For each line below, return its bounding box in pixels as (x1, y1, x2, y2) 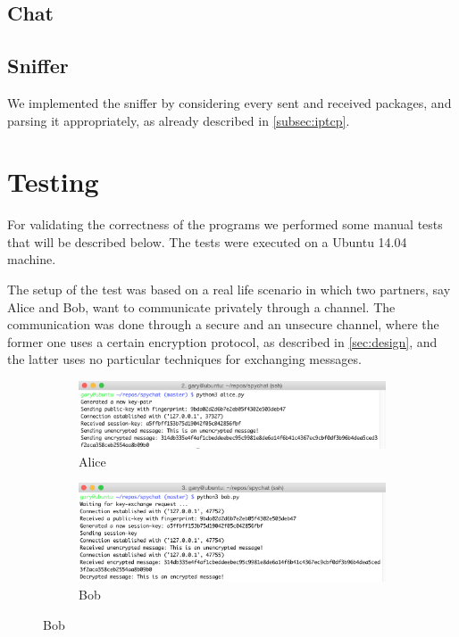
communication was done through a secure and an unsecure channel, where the (7, 315, 439, 334)
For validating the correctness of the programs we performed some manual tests (7, 215, 443, 234)
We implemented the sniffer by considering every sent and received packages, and (7, 93, 452, 112)
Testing (7, 163, 99, 200)
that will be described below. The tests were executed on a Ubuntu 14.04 (7, 232, 407, 251)
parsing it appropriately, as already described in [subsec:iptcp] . (7, 111, 350, 129)
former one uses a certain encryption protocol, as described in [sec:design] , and (7, 332, 438, 351)
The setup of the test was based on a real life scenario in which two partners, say (7, 280, 451, 299)
